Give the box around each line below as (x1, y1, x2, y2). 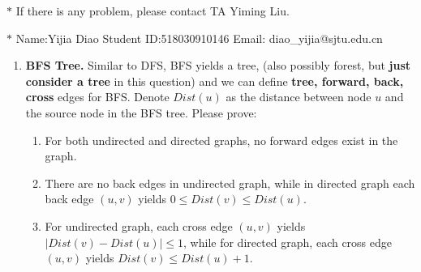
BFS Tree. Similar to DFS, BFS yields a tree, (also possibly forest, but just (25, 57, 411, 74)
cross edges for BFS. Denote (25, 88, 170, 105)
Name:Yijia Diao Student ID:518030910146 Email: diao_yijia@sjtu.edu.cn (15, 29, 383, 46)
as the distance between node (226, 88, 372, 105)
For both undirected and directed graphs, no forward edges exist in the (45, 131, 398, 148)
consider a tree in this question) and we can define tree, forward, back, (25, 72, 404, 89)
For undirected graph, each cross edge (45, 217, 233, 234)
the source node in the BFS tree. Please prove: (25, 104, 257, 121)
